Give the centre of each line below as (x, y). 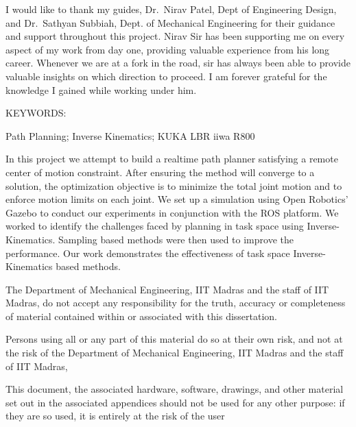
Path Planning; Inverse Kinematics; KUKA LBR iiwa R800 (130, 135)
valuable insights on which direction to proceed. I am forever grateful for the (166, 76)
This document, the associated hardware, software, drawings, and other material (175, 389)
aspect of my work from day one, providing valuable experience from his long (168, 49)
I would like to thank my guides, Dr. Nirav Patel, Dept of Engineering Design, (171, 9)
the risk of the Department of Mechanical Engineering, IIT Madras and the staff (175, 353)
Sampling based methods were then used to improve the (176, 239)
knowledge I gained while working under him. (101, 89)
